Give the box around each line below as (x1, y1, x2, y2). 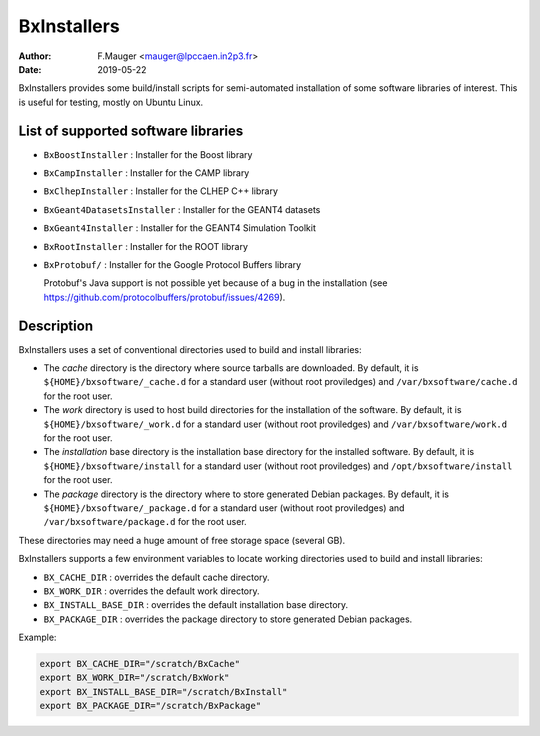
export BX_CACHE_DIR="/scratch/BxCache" (39, 658, 240, 670)
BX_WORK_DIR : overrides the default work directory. (43, 585, 260, 597)
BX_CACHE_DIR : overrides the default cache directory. (43, 571, 270, 583)
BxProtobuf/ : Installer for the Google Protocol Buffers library (43, 258, 302, 270)
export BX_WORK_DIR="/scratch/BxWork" (39, 672, 230, 684)
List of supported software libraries (18, 122, 244, 139)
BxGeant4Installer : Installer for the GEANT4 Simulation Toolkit (43, 222, 317, 234)
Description (18, 317, 94, 334)
